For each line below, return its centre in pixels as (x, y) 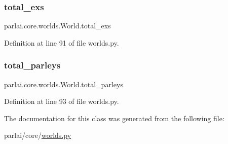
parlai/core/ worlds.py (38, 135)
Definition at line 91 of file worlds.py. (62, 42)
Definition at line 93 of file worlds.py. (62, 101)
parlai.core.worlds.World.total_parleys (64, 84)
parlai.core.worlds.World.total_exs (58, 26)
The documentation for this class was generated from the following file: (114, 118)
